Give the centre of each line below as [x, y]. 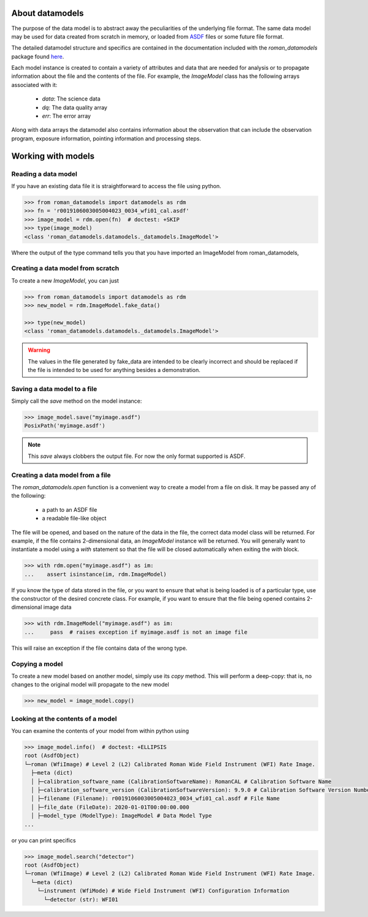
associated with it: [34, 85]
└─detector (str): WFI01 [81, 899]
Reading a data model [44, 173]
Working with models [53, 156]
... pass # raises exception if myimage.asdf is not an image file [136, 632]
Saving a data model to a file [54, 389]
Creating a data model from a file [61, 475]
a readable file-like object [74, 519]
